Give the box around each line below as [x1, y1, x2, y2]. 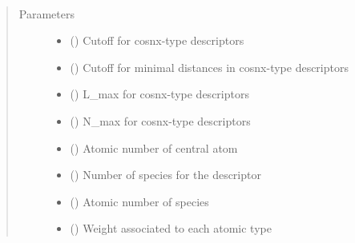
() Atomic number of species [70, 193, 209, 209]
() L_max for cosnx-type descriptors [70, 86, 249, 102]
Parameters [18, 5, 75, 22]
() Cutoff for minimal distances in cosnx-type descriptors [70, 58, 349, 75]
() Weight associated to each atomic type [70, 220, 272, 237]
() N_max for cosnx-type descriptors [70, 112, 251, 129]
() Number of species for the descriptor [70, 166, 261, 183]
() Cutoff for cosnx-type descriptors [70, 32, 244, 49]
